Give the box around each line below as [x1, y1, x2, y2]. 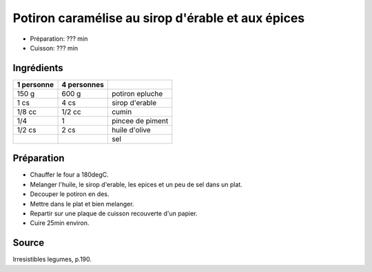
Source [12, 237, 45, 249]
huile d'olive [111, 125, 151, 135]
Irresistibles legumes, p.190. [12, 255, 92, 264]
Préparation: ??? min [30, 35, 88, 43]
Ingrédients [12, 62, 63, 74]
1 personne [17, 79, 54, 89]
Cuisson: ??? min [30, 43, 79, 52]
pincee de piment [111, 116, 169, 126]
